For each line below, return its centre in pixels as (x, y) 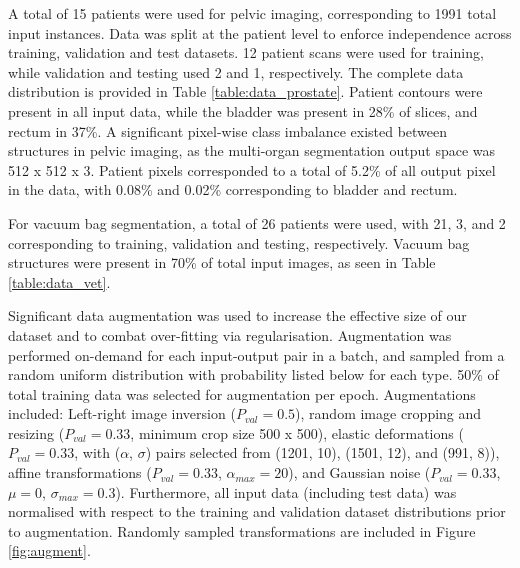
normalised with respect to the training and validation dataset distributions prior (257, 511)
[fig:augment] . (49, 550)
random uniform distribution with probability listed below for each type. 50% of (253, 374)
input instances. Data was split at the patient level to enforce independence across (260, 32)
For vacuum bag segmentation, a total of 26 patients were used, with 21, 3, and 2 (257, 222)
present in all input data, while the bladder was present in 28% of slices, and (243, 110)
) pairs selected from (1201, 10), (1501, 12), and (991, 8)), (322, 452)
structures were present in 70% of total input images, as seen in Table (222, 262)
